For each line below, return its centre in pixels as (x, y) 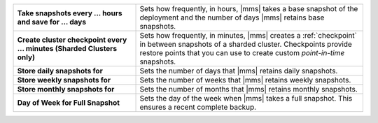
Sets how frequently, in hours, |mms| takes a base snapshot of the (249, 9)
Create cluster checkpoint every (72, 40)
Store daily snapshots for (60, 71)
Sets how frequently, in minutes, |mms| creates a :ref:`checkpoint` (248, 35)
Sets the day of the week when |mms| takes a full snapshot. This (246, 98)
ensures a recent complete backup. (198, 107)
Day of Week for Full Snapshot (69, 103)
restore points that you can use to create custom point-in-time (242, 53)
